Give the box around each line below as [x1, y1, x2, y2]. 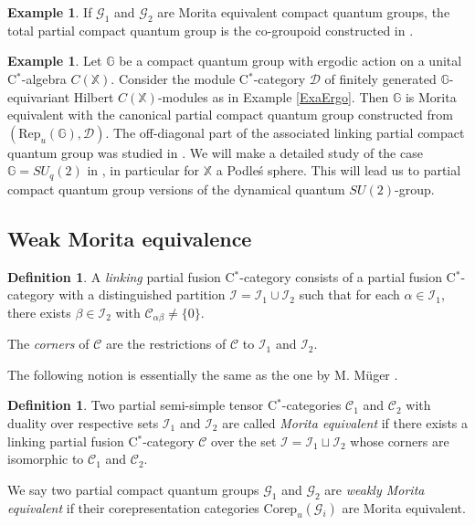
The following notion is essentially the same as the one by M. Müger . [7, 364, 398, 383]
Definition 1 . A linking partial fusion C [7, 267, 235, 286]
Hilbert [73, 87, 114, 106]
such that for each [299, 285, 400, 304]
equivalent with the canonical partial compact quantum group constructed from [7, 105, 453, 124]
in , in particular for [87, 161, 200, 180]
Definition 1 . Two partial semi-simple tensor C [7, 395, 278, 415]
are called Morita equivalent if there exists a [222, 414, 469, 433]
